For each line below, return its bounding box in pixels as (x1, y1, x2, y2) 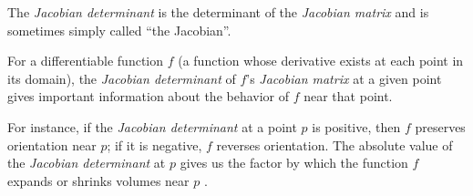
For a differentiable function (7, 51, 164, 70)
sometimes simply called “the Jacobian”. (7, 20, 231, 39)
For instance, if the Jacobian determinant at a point (7, 117, 297, 136)
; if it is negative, (107, 135, 202, 154)
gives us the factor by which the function (180, 153, 408, 172)
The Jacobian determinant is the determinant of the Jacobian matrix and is (7, 3, 429, 21)
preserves (415, 117, 466, 136)
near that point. (303, 87, 393, 106)
